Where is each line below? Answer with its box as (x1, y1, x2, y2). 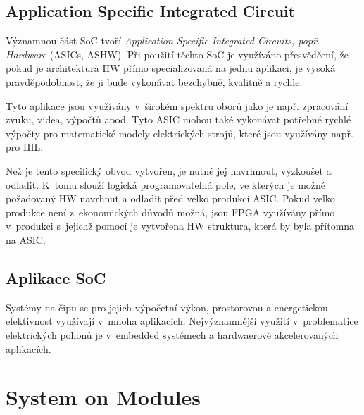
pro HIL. (6, 140, 44, 154)
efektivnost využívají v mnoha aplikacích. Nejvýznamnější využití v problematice (6, 314, 358, 328)
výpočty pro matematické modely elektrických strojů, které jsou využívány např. (6, 125, 353, 140)
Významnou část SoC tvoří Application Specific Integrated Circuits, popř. (6, 33, 320, 48)
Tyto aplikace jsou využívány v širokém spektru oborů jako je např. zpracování (6, 98, 349, 113)
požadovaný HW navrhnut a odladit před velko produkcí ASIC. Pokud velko (6, 191, 335, 206)
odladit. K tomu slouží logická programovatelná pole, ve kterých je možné (6, 177, 326, 192)
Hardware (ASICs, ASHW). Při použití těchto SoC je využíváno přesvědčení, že (6, 47, 349, 61)
